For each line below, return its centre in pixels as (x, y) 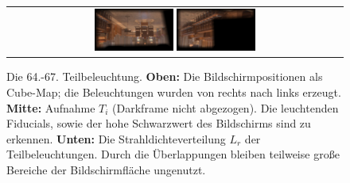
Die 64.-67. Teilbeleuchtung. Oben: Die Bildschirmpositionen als (165, 76)
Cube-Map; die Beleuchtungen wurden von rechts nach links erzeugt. (174, 92)
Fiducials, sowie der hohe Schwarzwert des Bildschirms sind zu (159, 123)
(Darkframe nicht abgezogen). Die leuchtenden (226, 107)
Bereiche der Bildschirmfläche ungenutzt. (106, 170)
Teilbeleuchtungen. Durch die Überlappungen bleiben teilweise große (173, 154)
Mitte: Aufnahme (51, 107)
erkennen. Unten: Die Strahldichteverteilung (116, 138)
